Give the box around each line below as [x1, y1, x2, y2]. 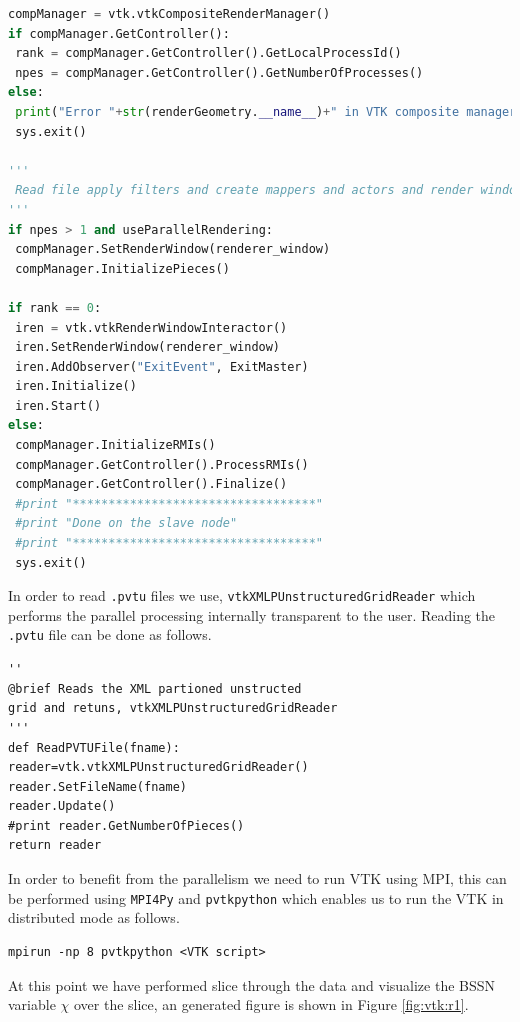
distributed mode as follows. [8, 907, 180, 928]
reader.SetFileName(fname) [8, 779, 187, 794]
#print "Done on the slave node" [15, 516, 238, 531]
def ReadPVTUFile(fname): [8, 740, 180, 755]
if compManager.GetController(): [8, 26, 230, 41]
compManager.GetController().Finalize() [15, 477, 288, 492]
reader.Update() [8, 799, 116, 814]
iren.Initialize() [15, 379, 137, 394]
